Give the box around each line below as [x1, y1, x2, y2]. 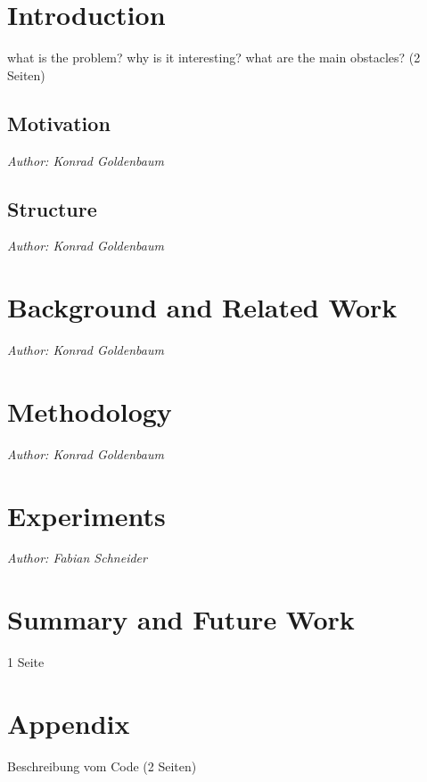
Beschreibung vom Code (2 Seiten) [7, 756, 197, 775]
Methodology [7, 392, 172, 429]
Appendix [7, 704, 130, 741]
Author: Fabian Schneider [7, 548, 147, 567]
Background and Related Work [7, 289, 398, 325]
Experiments [7, 497, 166, 533]
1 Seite [7, 653, 45, 671]
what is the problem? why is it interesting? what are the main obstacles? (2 [7, 48, 421, 67]
